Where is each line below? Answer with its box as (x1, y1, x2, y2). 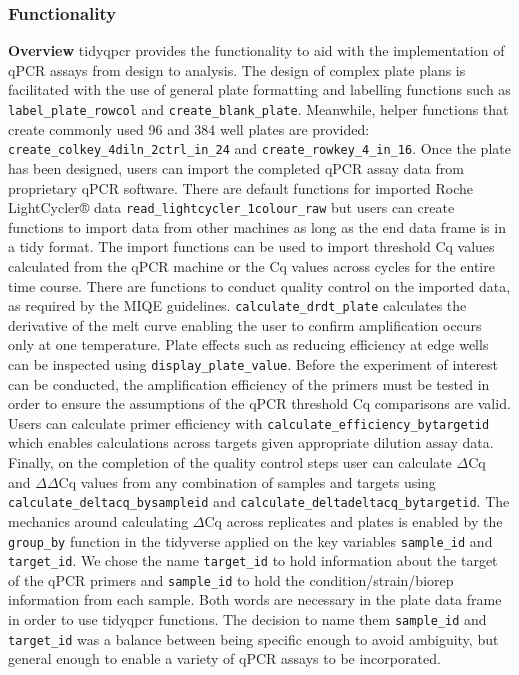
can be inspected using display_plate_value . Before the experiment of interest (8, 353, 499, 374)
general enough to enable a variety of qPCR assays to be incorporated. (8, 648, 441, 669)
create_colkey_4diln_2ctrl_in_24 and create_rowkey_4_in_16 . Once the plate (8, 138, 511, 159)
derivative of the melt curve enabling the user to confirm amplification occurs (8, 314, 482, 335)
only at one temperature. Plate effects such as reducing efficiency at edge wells (8, 334, 489, 355)
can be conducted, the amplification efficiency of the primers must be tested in (8, 373, 490, 394)
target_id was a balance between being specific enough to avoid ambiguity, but (8, 628, 499, 649)
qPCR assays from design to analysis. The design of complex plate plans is (8, 59, 466, 80)
